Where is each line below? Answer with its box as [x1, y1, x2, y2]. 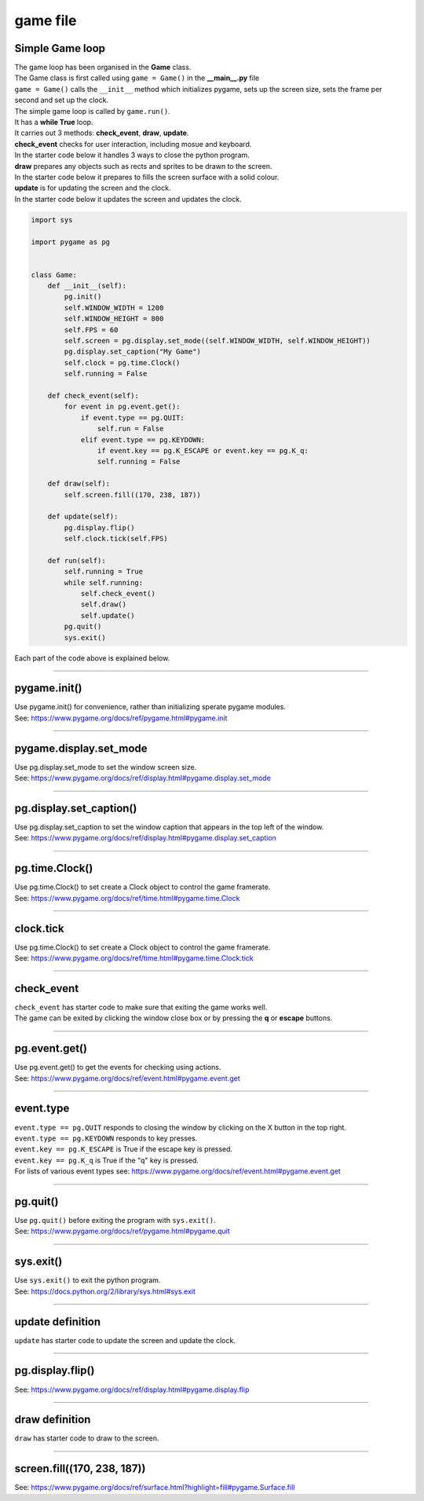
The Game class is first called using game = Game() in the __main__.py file [14, 73, 260, 82]
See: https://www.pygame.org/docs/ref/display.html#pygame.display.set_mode [14, 774, 271, 783]
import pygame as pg [31, 237, 110, 247]
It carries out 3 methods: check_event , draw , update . [14, 128, 189, 137]
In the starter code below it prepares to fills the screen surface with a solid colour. [14, 172, 280, 181]
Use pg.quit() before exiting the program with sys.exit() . [14, 1216, 216, 1225]
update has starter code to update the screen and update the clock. [14, 1335, 236, 1345]
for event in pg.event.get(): [64, 402, 181, 412]
